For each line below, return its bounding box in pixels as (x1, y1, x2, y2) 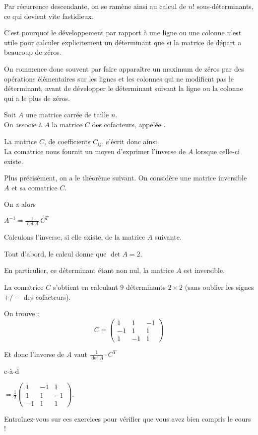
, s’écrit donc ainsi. (102, 136, 159, 146)
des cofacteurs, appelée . (92, 119, 166, 129)
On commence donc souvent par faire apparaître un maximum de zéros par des (4, 63, 244, 74)
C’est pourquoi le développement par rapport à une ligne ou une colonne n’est (4, 27, 242, 38)
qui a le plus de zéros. (4, 92, 70, 103)
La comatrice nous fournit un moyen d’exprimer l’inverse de (4, 146, 186, 156)
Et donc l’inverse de (4, 349, 64, 359)
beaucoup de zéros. (4, 47, 62, 57)
